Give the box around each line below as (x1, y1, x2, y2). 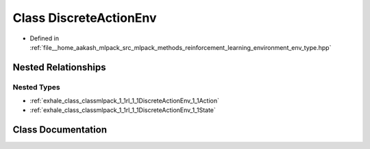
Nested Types (12, 82, 61, 92)
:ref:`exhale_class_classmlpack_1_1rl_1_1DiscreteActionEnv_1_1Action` (29, 96, 219, 105)
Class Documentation (12, 124, 108, 136)
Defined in (29, 34, 60, 42)
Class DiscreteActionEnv (12, 10, 157, 25)
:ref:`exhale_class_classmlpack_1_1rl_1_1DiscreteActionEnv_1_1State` (29, 106, 216, 114)
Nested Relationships (12, 62, 106, 73)
